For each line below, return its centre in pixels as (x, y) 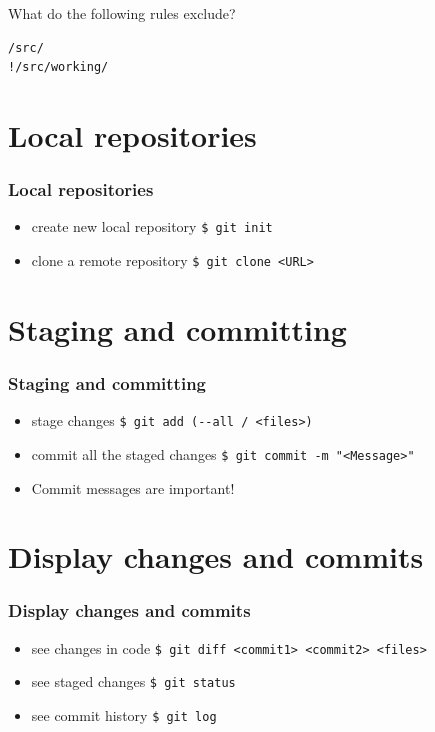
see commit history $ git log (124, 715)
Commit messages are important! (133, 487)
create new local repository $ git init (152, 226)
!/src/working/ (58, 67)
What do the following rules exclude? (122, 13)
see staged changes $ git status (133, 681)
